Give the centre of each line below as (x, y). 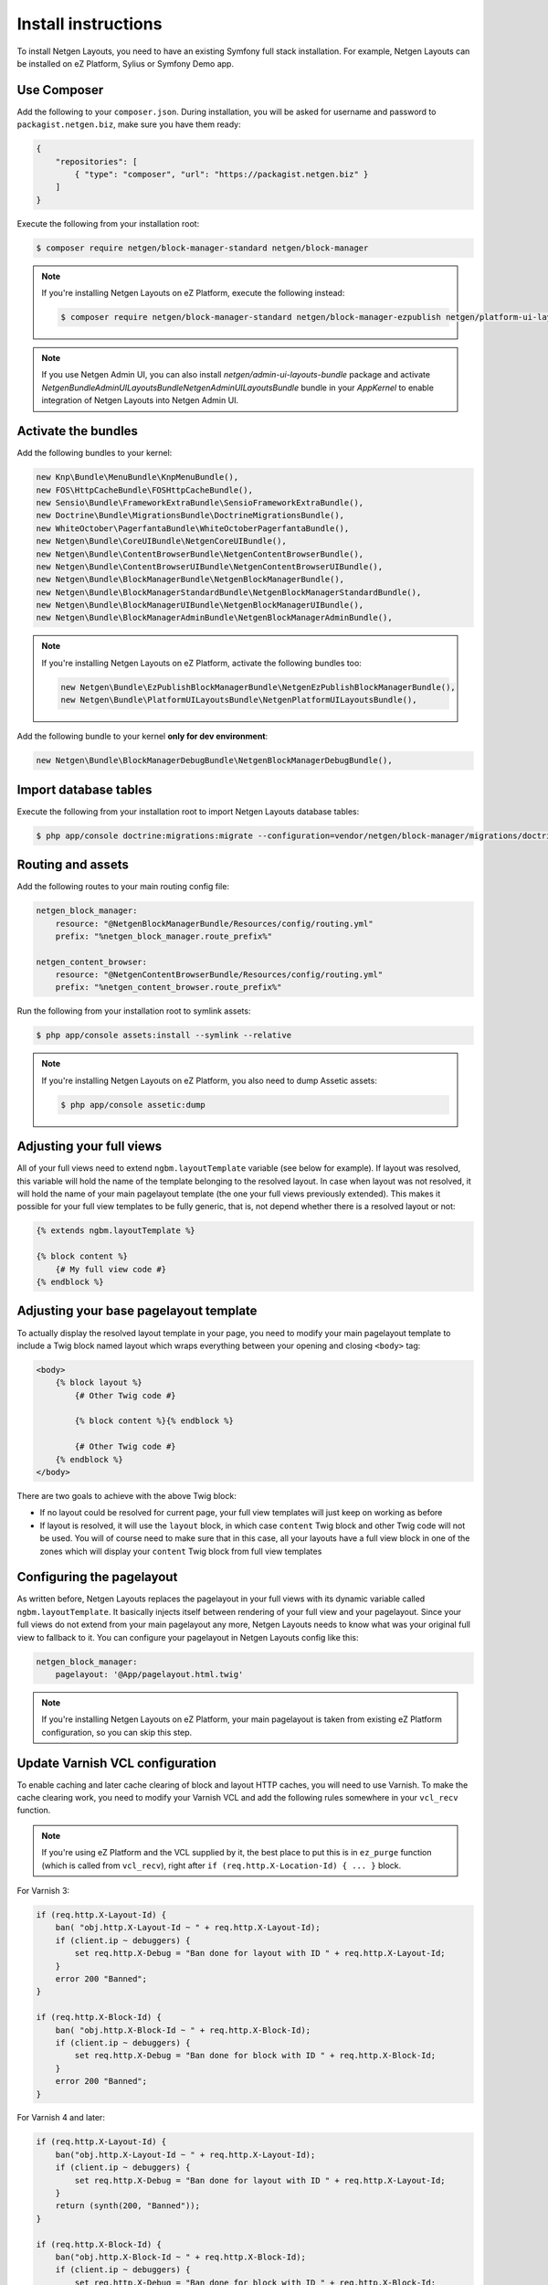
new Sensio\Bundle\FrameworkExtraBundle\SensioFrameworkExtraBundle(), (200, 502)
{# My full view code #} (111, 1269)
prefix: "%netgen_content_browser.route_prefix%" (169, 988)
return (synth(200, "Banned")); (128, 2206)
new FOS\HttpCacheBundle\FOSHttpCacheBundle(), (144, 490)
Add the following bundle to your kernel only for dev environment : (142, 737)
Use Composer (60, 90)
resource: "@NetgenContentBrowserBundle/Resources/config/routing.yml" (219, 975)
